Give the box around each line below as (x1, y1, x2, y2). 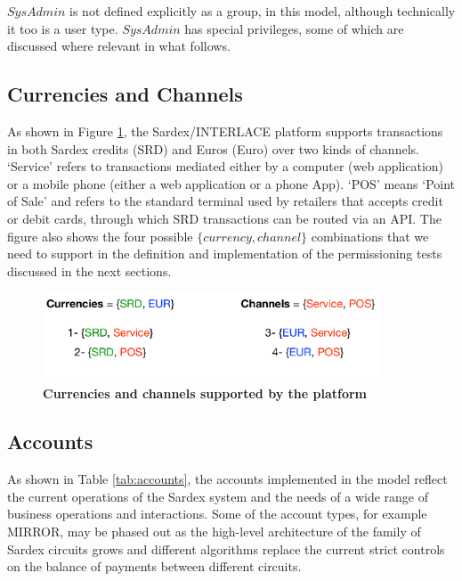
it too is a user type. (7, 19, 118, 37)
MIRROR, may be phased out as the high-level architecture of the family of (7, 522, 421, 541)
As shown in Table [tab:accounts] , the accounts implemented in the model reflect (7, 470, 448, 488)
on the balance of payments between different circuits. (7, 557, 302, 576)
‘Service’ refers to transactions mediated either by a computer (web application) (7, 157, 444, 176)
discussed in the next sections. (7, 261, 172, 280)
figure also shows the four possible (7, 226, 193, 245)
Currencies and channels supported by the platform (43, 384, 367, 403)
